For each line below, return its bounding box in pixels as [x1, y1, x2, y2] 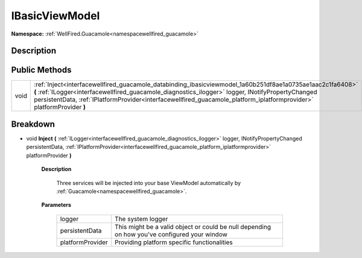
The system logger [115, 215, 168, 223]
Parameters [41, 201, 72, 209]
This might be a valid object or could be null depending [115, 222, 271, 231]
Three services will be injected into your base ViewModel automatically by [56, 179, 241, 186]
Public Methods [11, 65, 72, 75]
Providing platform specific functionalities [115, 238, 233, 247]
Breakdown [11, 119, 56, 129]
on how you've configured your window [115, 230, 227, 238]
